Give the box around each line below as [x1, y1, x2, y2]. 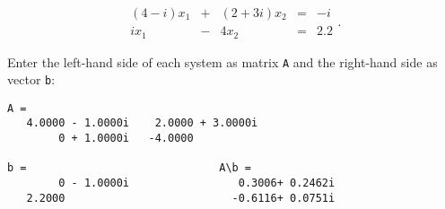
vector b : [7, 70, 56, 89]
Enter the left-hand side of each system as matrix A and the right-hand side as [7, 52, 438, 71]
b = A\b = [7, 161, 252, 175]
